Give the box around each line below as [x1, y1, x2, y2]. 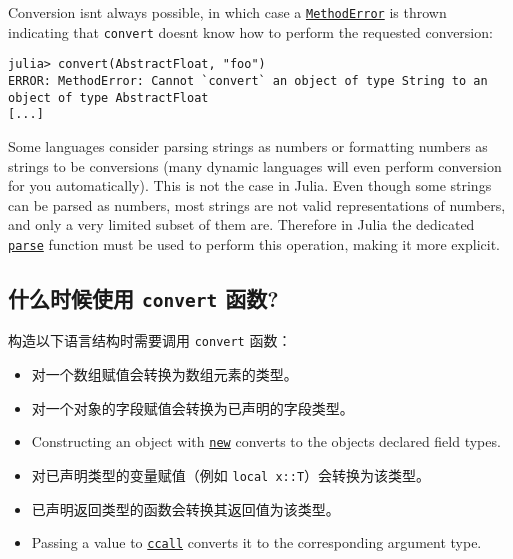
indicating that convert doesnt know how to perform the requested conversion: [8, 21, 493, 42]
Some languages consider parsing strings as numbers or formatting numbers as [8, 135, 488, 156]
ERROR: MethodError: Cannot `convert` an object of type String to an [8, 73, 488, 88]
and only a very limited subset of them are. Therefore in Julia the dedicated [8, 214, 475, 235]
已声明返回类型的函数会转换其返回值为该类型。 [31, 498, 340, 519]
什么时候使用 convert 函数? [8, 282, 279, 313]
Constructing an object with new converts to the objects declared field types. [31, 431, 501, 452]
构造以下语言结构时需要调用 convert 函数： [8, 330, 292, 351]
